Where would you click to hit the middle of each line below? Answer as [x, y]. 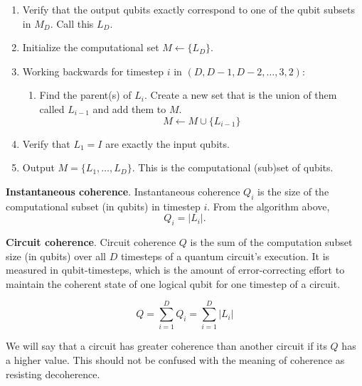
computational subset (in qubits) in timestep [103, 206]
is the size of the [293, 191]
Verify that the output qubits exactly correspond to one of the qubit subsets [189, 9]
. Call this [72, 23]
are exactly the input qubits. [167, 143]
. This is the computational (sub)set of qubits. [233, 167]
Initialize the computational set [91, 47]
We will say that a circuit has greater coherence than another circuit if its [166, 346]
